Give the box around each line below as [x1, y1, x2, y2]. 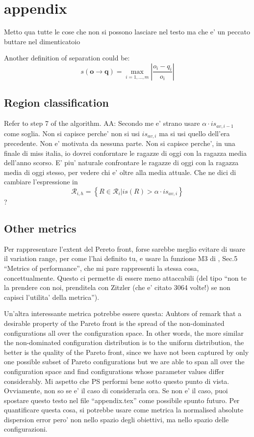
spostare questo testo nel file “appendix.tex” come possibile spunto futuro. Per [4, 395, 240, 405]
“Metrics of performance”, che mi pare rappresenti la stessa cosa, [4, 262, 199, 273]
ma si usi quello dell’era [159, 128, 230, 138]
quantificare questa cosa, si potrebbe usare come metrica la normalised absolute [4, 405, 243, 415]
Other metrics [4, 220, 76, 235]
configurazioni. [4, 424, 48, 434]
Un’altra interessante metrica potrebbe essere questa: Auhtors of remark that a [4, 308, 242, 319]
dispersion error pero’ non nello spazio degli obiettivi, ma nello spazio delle [4, 414, 229, 424]
